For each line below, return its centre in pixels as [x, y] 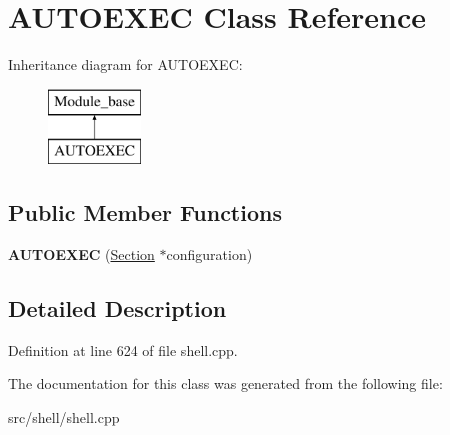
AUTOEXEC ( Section [81, 254]
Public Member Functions [145, 212]
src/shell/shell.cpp [64, 417]
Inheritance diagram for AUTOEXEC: [125, 64]
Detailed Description [117, 308]
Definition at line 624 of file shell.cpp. [123, 349]
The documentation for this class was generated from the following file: [225, 383]
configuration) [209, 254]
